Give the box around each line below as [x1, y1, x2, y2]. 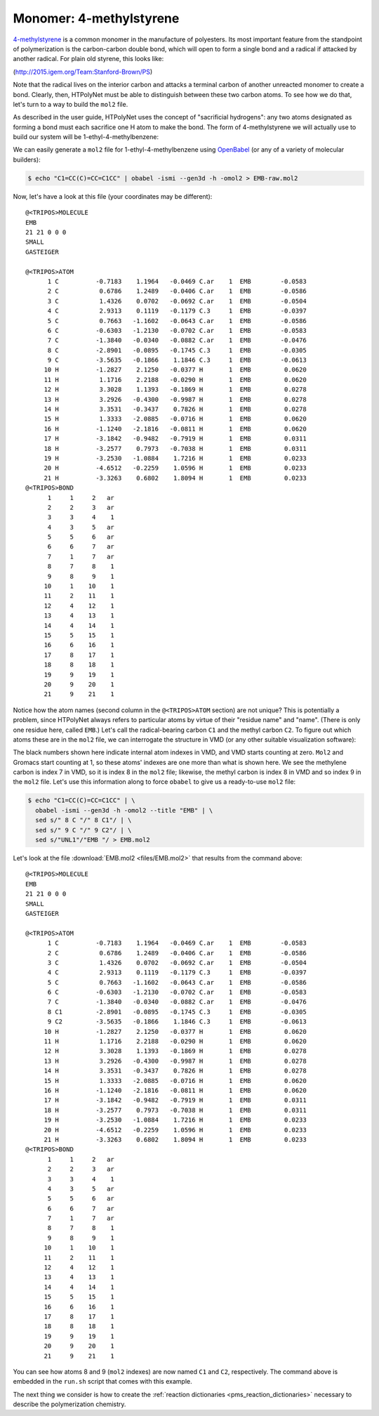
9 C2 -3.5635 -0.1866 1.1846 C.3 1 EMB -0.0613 [47, 1018, 307, 1025]
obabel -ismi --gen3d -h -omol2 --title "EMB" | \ [35, 806, 213, 814]
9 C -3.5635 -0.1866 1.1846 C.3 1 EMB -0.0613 [47, 356, 307, 365]
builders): [13, 155, 41, 164]
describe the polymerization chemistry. [13, 1400, 126, 1408]
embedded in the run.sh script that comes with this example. [13, 1377, 192, 1386]
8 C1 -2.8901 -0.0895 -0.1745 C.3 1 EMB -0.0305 [47, 1008, 307, 1016]
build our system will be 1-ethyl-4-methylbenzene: [13, 133, 159, 141]
